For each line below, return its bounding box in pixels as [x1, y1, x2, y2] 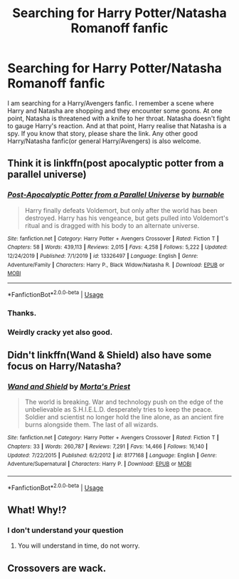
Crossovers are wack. [7, 562, 107, 574]
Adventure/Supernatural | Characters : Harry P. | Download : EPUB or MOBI [7, 461, 192, 468]
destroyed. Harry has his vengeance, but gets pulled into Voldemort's [24, 214, 229, 222]
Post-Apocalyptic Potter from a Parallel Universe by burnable [7, 190, 225, 200]
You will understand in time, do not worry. [17, 541, 140, 550]
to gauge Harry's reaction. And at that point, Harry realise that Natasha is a [7, 121, 227, 130]
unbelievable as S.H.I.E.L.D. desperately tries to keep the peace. [24, 405, 213, 414]
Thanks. [7, 308, 37, 318]
